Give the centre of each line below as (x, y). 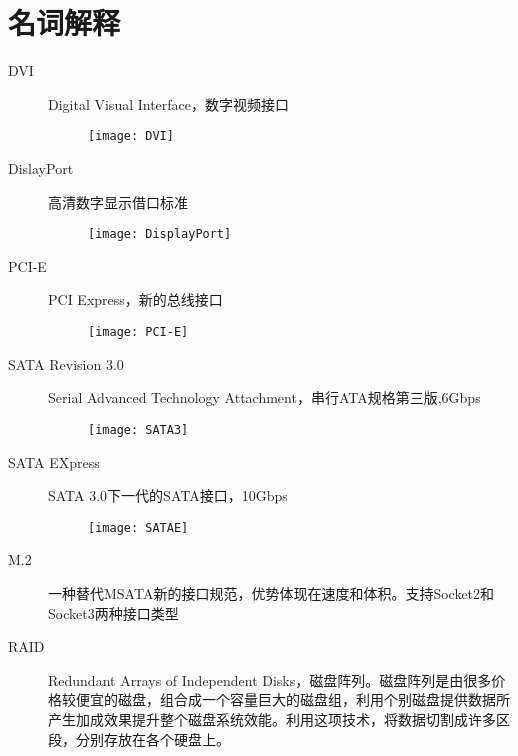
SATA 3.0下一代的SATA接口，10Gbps (168, 495)
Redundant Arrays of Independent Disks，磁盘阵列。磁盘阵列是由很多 (270, 679)
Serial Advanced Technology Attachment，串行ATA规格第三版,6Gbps (264, 397)
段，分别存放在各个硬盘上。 (139, 738)
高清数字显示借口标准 (118, 201)
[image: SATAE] (138, 527)
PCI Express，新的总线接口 (135, 299)
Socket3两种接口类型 (113, 612)
